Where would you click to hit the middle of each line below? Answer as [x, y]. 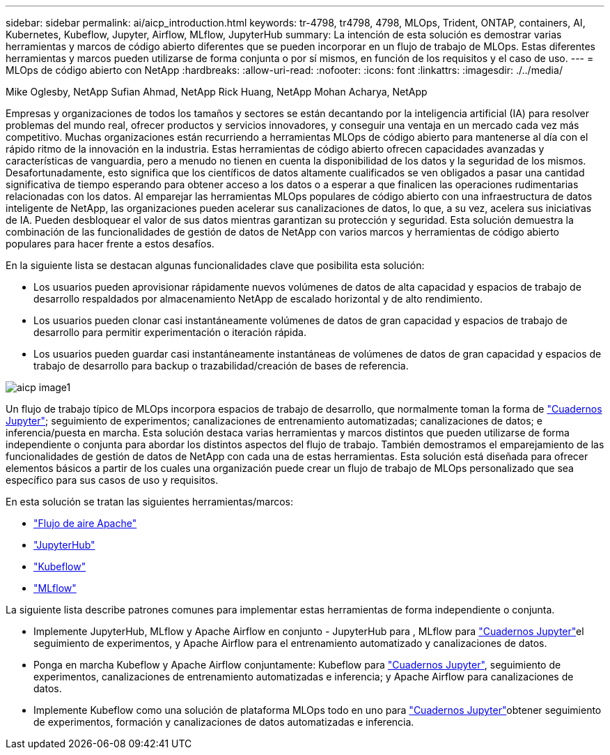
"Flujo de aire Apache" [85, 523]
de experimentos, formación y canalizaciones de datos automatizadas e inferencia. [224, 722]
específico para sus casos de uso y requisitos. [112, 480]
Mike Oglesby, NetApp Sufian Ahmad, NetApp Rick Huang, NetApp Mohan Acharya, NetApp [217, 92]
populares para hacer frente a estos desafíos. [110, 244]
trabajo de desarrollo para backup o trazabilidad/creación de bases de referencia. [221, 366]
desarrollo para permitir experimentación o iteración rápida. [170, 332]
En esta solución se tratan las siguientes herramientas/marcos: [150, 502]
